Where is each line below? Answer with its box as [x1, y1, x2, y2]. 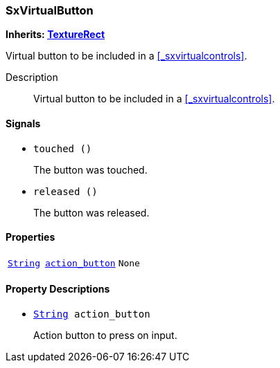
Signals [6, 117, 41, 129]
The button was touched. [33, 163, 148, 176]
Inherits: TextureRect [6, 28, 105, 41]
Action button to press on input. [33, 329, 177, 342]
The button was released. [33, 206, 150, 219]
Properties [6, 231, 55, 243]
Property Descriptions [6, 283, 110, 295]
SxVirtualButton [6, 3, 94, 17]
